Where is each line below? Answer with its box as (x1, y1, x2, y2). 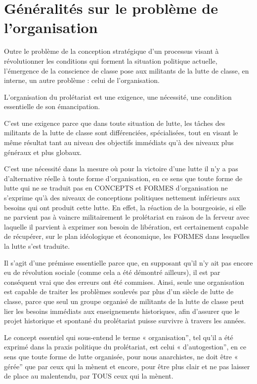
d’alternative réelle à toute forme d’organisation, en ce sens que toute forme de (4, 173, 243, 183)
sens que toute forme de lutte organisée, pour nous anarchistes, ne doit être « (4, 351, 238, 361)
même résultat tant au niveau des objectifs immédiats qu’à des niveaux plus (4, 137, 234, 148)
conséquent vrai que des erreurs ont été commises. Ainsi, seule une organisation (4, 276, 245, 287)
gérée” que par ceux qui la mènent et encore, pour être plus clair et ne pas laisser (4, 361, 250, 371)
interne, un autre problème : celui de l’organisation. (4, 75, 160, 85)
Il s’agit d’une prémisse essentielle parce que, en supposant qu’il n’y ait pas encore (4, 257, 253, 268)
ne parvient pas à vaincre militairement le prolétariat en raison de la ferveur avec (4, 212, 250, 222)
